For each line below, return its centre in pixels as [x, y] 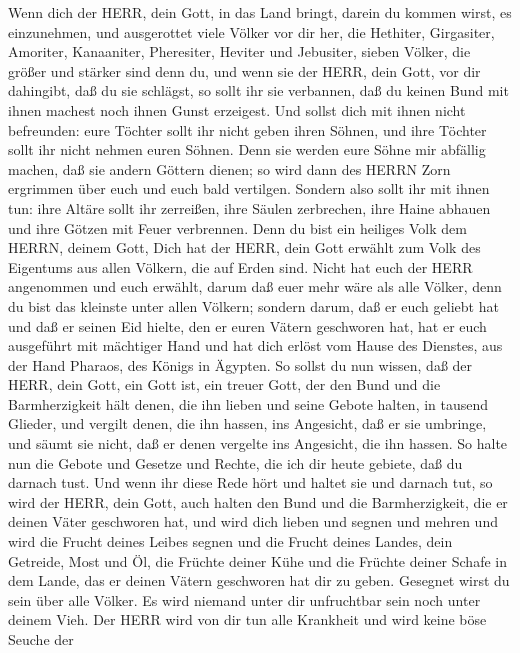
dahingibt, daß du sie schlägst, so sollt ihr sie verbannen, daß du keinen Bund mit [258, 90]
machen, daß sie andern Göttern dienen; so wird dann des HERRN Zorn [229, 168]
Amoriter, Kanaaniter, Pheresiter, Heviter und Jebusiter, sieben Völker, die [239, 51]
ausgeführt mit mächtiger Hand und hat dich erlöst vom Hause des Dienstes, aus [255, 345]
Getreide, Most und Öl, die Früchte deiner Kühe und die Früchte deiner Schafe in [257, 560]
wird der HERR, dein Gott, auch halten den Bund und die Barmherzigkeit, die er [258, 501]
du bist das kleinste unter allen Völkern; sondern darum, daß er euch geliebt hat [253, 305]
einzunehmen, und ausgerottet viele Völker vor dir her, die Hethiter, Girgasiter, [251, 31]
